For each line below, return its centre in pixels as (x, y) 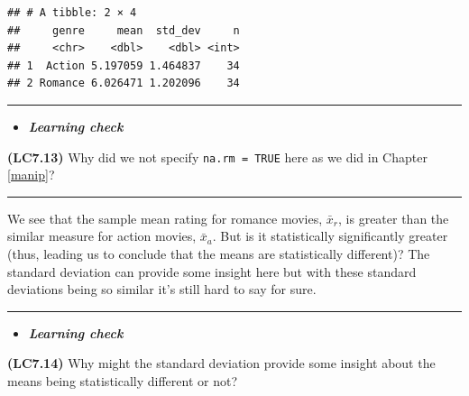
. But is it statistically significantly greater (330, 236)
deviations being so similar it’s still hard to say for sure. (162, 289)
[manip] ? (31, 175)
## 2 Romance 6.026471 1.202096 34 (124, 83)
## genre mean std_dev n (124, 30)
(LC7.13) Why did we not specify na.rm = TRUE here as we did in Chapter (217, 157)
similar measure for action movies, (102, 236)
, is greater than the (394, 218)
